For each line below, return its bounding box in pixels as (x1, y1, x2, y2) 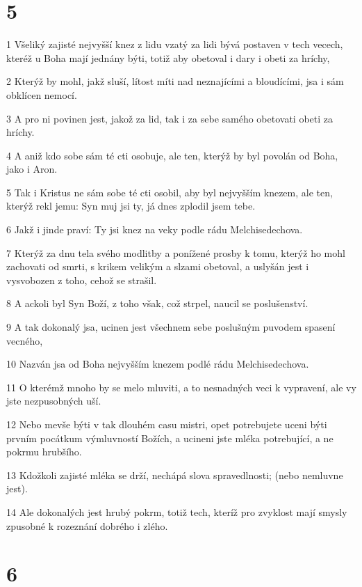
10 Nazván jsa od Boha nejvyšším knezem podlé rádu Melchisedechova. (6, 357, 309, 371)
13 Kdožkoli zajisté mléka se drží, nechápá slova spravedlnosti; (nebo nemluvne (6, 467, 343, 482)
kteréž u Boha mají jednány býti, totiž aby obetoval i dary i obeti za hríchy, (6, 50, 330, 65)
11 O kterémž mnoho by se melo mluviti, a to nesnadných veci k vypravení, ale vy (6, 379, 356, 394)
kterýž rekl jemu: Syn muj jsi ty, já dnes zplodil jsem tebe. (6, 198, 256, 213)
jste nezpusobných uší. (6, 393, 101, 408)
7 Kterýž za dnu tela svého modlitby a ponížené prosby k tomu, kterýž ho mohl (6, 245, 345, 260)
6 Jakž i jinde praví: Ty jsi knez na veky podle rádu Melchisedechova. (6, 222, 303, 237)
